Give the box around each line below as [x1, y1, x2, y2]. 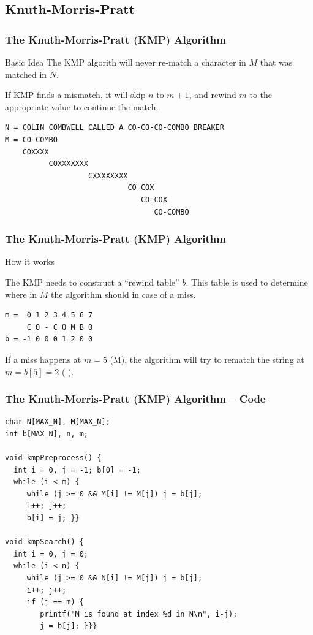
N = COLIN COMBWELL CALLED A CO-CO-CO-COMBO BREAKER [5, 123, 224, 132]
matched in [5, 67, 47, 80]
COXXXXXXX [48, 159, 89, 169]
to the [249, 88, 272, 101]
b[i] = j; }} [26, 514, 80, 523]
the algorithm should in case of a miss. [51, 287, 196, 300]
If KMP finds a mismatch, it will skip [5, 88, 146, 101]
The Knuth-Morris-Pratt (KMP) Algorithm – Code [5, 391, 266, 406]
